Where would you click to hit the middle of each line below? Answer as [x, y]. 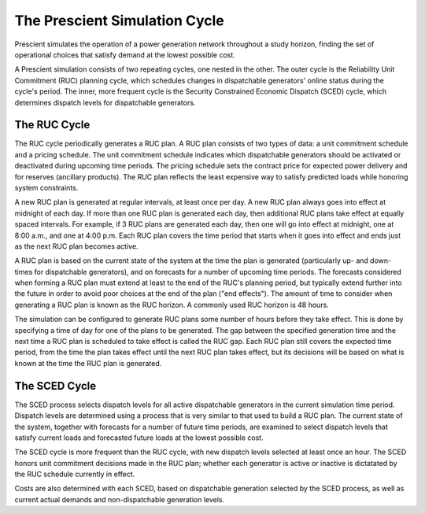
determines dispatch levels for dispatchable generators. [105, 102]
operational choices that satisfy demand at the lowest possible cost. [125, 54]
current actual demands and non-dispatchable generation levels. [120, 499]
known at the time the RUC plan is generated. [88, 363]
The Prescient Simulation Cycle [119, 20]
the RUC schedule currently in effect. [75, 474]
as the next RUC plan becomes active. [76, 246]
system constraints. [46, 187]
